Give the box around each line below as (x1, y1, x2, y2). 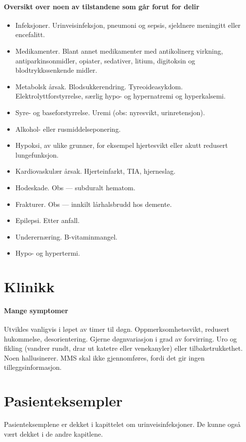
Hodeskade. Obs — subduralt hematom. (15, 182, 135, 192)
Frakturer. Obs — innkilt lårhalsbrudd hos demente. (15, 199, 172, 209)
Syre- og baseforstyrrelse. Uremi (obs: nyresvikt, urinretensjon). (15, 107, 205, 117)
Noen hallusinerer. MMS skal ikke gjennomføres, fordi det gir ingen (4, 352, 205, 362)
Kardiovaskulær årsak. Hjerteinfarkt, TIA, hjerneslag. (15, 166, 176, 176)
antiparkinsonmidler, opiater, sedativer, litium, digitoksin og (15, 55, 195, 65)
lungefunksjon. (15, 149, 59, 160)
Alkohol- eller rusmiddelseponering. (15, 123, 121, 134)
